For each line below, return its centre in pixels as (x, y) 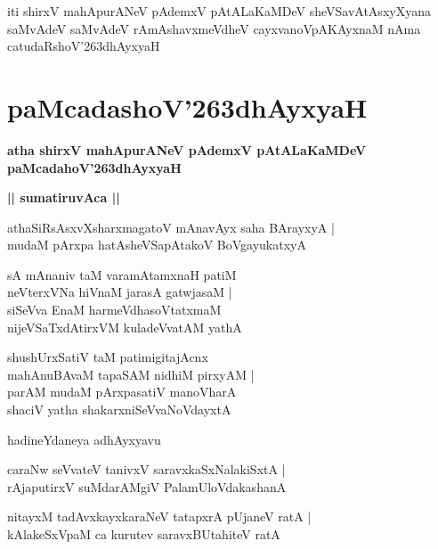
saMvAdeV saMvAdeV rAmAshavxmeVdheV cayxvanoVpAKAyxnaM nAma (214, 28)
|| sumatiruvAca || (64, 197)
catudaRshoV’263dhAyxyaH (84, 46)
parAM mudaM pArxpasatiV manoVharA (122, 392)
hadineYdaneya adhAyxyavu (84, 439)
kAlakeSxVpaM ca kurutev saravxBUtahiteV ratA (144, 534)
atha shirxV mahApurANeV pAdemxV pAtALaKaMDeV (187, 149)
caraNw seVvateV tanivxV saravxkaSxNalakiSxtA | (146, 469)
